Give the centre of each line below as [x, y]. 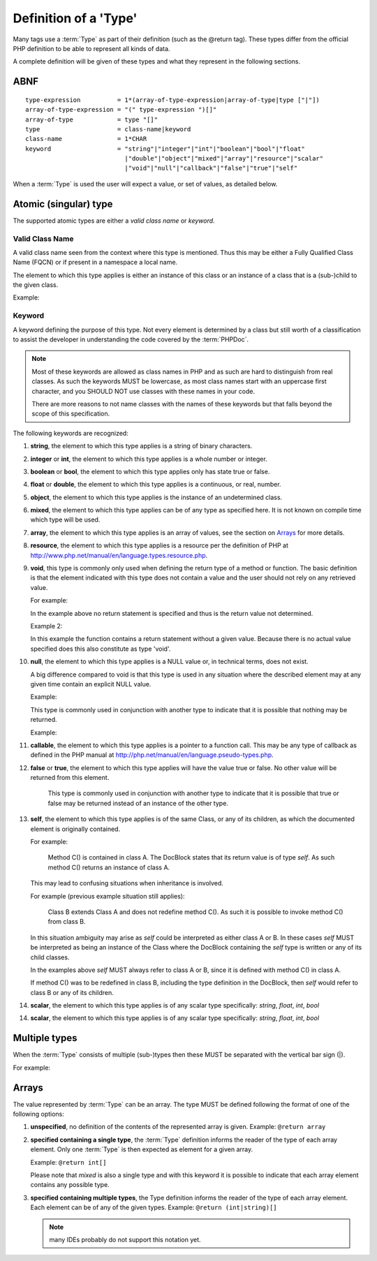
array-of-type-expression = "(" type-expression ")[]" [121, 110]
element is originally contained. [75, 829]
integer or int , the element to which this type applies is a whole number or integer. [149, 459]
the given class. [36, 285]
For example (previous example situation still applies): [108, 896]
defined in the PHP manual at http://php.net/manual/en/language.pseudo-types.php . [152, 755]
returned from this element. [70, 778]
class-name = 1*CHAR [86, 139]
